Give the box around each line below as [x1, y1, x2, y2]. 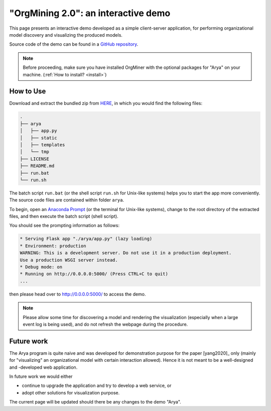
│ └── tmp [20, 149, 50, 155]
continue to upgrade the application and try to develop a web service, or [22, 382, 172, 389]
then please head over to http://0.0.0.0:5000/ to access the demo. [9, 291, 146, 297]
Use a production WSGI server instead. [20, 257, 118, 263]
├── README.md [20, 163, 55, 169]
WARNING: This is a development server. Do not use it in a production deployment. [20, 250, 232, 256]
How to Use [9, 87, 46, 95]
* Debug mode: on [20, 264, 63, 270]
